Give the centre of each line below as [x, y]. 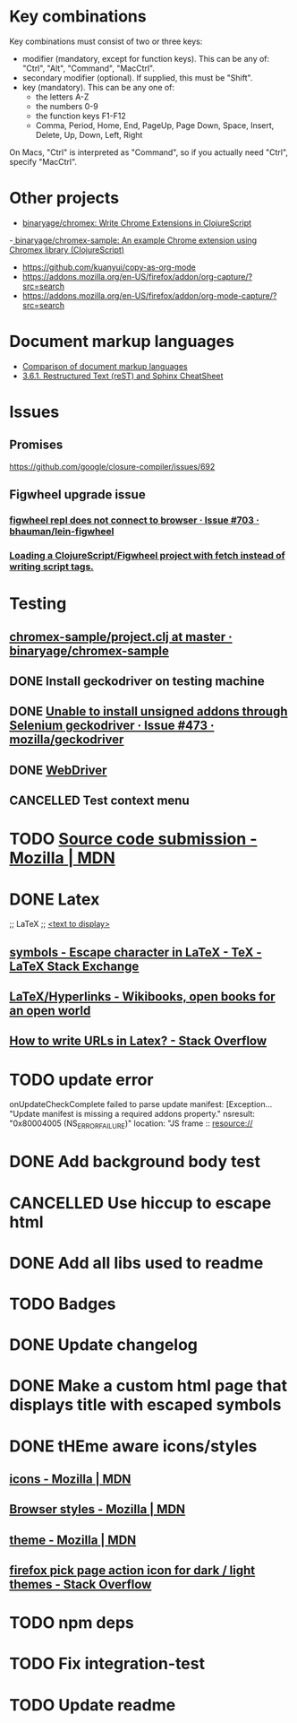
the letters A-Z [62, 97]
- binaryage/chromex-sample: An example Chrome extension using [133, 240]
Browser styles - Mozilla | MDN [98, 1509]
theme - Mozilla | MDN [73, 1540]
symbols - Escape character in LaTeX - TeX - [136, 952]
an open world [50, 1011]
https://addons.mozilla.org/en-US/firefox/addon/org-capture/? [137, 276]
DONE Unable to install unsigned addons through [148, 711]
